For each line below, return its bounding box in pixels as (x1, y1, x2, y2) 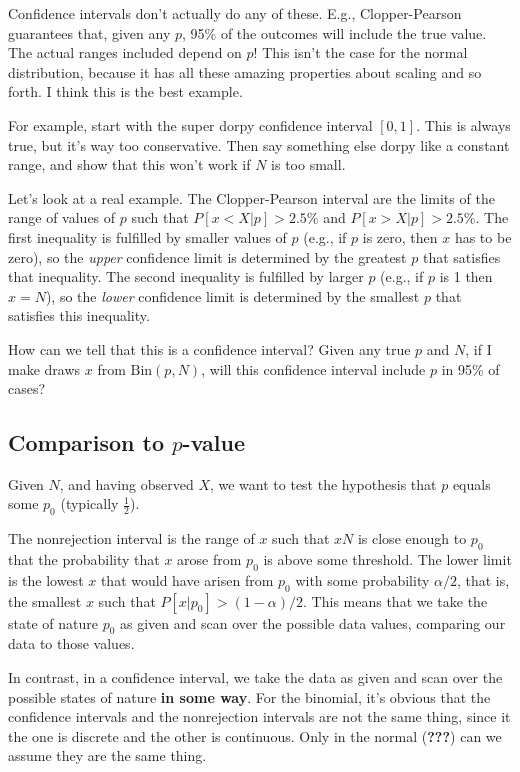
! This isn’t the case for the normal (253, 42, 468, 63)
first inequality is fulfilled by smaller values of (8, 226, 287, 247)
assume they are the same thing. (8, 745, 207, 766)
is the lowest (8, 569, 84, 590)
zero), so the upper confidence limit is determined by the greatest (8, 246, 407, 267)
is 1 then (439, 266, 493, 287)
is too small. (271, 154, 346, 175)
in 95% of (441, 358, 500, 379)
